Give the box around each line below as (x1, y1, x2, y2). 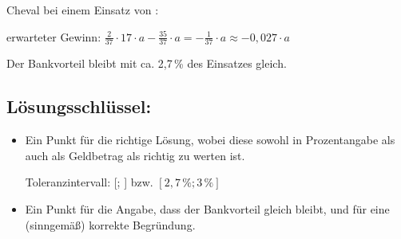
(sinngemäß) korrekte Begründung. (25, 216, 196, 233)
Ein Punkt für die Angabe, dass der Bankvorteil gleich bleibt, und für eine (25, 201, 390, 217)
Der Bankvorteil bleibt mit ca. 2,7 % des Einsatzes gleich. (6, 55, 287, 72)
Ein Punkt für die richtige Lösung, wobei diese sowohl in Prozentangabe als (25, 131, 395, 148)
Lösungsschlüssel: (6, 94, 152, 119)
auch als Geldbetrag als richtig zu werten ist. (25, 147, 245, 163)
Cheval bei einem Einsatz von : (6, 2, 159, 18)
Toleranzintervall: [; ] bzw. (25, 174, 153, 190)
